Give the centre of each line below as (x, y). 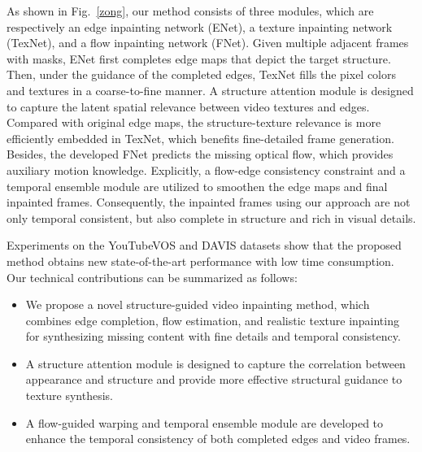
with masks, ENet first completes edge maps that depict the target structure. (199, 58)
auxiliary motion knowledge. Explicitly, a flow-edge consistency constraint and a (206, 169)
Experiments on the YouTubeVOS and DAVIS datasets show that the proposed (204, 245)
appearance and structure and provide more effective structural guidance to (214, 379)
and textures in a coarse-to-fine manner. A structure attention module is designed (210, 90)
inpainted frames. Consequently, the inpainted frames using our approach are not (209, 202)
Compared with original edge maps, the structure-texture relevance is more (194, 122)
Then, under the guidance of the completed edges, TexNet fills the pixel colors (202, 74)
